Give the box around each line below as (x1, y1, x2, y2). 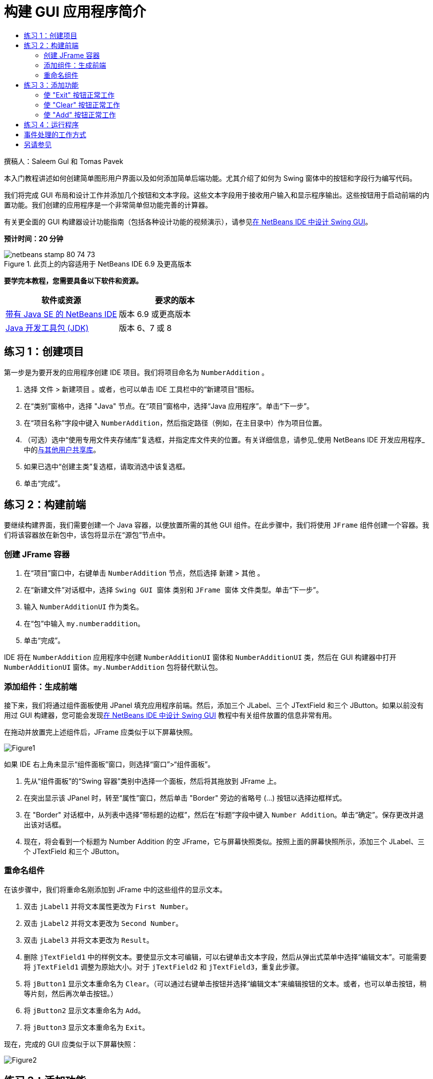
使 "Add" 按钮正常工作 (44, 110, 116, 119)
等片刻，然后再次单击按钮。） (24, 989, 117, 998)
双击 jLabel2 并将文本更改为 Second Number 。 (24, 918, 183, 927)
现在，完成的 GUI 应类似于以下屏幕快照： (4, 1039, 138, 1048)
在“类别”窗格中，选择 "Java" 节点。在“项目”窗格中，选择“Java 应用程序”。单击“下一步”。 (24, 401, 314, 410)
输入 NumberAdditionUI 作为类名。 (24, 602, 143, 611)
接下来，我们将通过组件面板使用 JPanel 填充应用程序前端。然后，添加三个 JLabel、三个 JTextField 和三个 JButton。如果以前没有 (4, 701, 424, 709)
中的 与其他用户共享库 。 (24, 445, 100, 454)
